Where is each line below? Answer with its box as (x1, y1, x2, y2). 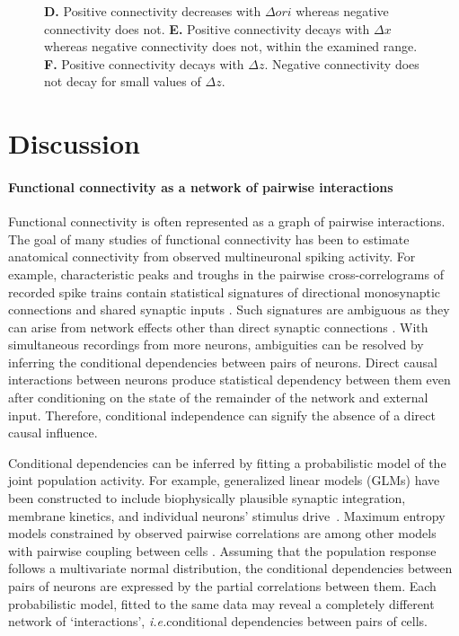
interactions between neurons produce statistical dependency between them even (8, 370, 451, 389)
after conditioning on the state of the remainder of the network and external (8, 388, 428, 407)
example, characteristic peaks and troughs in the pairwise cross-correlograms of (8, 264, 444, 283)
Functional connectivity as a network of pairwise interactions (8, 177, 393, 196)
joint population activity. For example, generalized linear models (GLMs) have (8, 471, 440, 490)
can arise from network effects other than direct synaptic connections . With (8, 317, 428, 336)
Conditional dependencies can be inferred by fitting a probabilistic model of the (8, 453, 446, 472)
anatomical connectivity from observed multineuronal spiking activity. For (8, 247, 416, 266)
